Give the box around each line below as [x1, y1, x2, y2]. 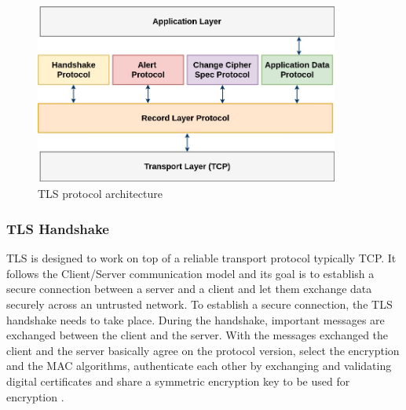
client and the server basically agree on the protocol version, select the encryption [6, 342, 400, 358]
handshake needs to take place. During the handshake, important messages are [6, 311, 385, 328]
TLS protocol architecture [38, 185, 163, 202]
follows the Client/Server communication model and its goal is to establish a [6, 265, 375, 281]
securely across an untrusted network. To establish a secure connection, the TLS [6, 295, 393, 312]
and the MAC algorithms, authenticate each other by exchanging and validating [6, 357, 392, 374]
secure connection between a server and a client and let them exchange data [6, 280, 372, 297]
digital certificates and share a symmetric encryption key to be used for [6, 372, 350, 389]
